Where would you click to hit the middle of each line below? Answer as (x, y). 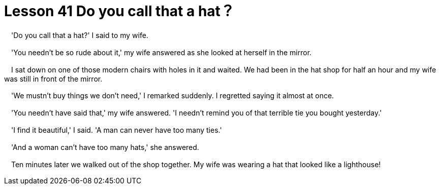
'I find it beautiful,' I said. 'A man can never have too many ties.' (116, 130)
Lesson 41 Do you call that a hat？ (119, 11)
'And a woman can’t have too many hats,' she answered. (105, 147)
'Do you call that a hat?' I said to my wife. (80, 35)
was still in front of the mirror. (53, 79)
